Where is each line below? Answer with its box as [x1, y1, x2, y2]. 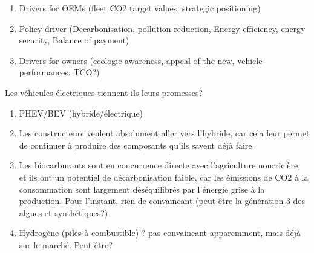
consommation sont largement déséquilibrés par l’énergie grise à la [19, 182, 265, 195]
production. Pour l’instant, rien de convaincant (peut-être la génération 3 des [19, 194, 306, 207]
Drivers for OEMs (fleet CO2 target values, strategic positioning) [19, 2, 261, 14]
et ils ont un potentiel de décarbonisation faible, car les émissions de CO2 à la [19, 170, 309, 183]
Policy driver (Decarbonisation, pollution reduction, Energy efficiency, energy [19, 22, 306, 34]
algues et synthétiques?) [19, 206, 108, 219]
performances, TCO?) [19, 66, 100, 78]
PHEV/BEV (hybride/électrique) [19, 106, 143, 119]
